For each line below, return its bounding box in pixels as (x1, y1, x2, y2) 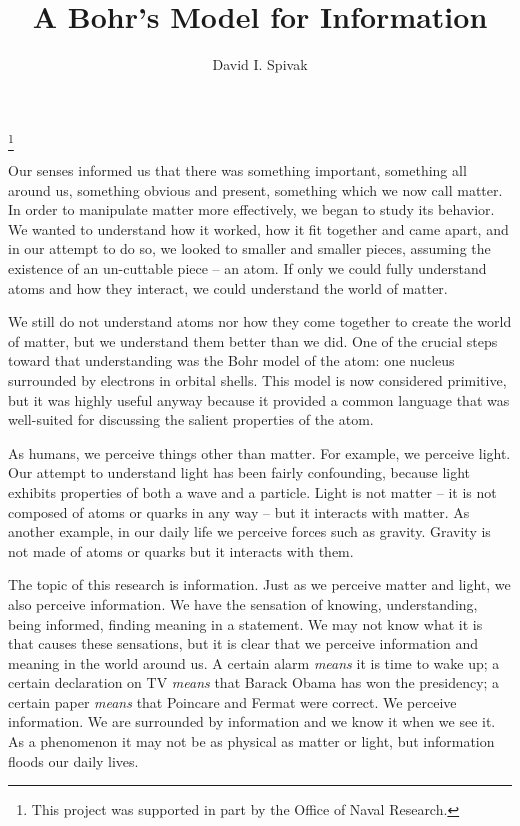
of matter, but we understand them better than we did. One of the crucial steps (8, 330, 498, 351)
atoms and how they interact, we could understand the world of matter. (8, 277, 448, 298)
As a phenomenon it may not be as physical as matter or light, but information (8, 731, 495, 752)
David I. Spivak (212, 54, 308, 75)
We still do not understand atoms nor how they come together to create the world (8, 311, 512, 332)
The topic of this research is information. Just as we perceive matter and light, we (8, 574, 511, 595)
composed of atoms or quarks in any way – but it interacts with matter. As (8, 501, 470, 522)
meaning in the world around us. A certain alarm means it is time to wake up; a (8, 652, 500, 673)
